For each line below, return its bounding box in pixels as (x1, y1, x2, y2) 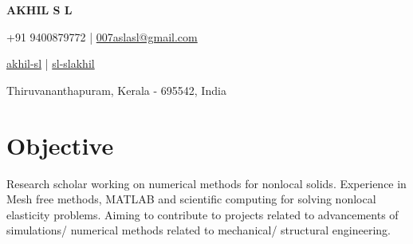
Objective (6, 128, 114, 161)
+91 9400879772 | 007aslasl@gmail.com (6, 28, 198, 45)
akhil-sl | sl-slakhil (6, 55, 95, 72)
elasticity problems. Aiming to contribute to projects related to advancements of (6, 206, 399, 222)
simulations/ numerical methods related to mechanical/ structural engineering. (6, 222, 391, 238)
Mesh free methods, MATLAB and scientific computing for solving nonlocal (6, 191, 376, 207)
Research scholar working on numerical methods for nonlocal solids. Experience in (6, 175, 407, 191)
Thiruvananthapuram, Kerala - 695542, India (6, 81, 226, 98)
